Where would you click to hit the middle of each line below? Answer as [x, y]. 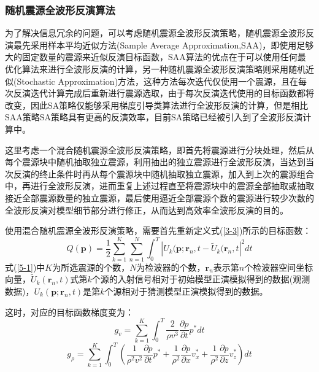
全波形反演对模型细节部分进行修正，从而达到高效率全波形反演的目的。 [147, 210]
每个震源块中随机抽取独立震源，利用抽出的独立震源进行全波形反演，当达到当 [159, 162]
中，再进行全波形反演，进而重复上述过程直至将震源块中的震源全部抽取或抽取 [159, 186]
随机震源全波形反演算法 [60, 10]
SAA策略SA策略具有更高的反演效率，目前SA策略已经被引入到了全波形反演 [154, 117]
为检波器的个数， [171, 267]
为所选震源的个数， [91, 267]
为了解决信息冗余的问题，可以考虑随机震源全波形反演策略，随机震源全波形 [155, 33]
